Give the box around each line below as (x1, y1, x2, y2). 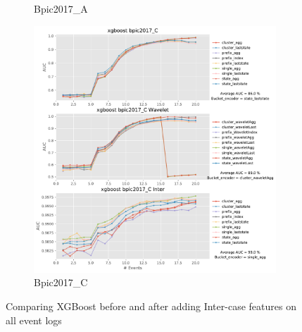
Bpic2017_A (34, 1, 88, 16)
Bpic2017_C (34, 275, 88, 290)
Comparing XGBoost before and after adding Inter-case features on (6, 298, 296, 313)
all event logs (6, 312, 62, 327)
